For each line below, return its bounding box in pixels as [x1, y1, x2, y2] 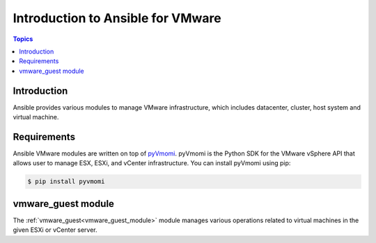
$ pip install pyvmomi [27, 178, 105, 185]
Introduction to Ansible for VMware [13, 10, 222, 26]
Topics [13, 35, 33, 43]
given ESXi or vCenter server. [13, 226, 97, 234]
